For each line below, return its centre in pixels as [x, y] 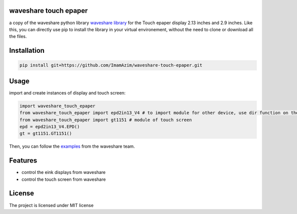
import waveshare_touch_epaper [58, 106]
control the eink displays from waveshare [64, 172]
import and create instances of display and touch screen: [67, 93]
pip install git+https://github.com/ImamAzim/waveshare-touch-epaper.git [111, 65]
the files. [18, 37]
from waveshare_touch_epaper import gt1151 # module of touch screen [106, 120]
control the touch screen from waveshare [64, 179]
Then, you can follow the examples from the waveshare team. [72, 146]
